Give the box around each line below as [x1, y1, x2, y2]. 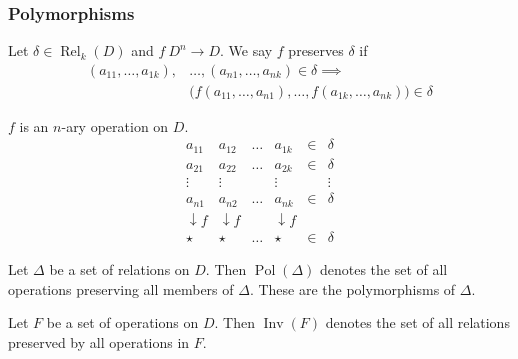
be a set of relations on [49, 259, 190, 280]
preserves [288, 40, 344, 61]
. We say [219, 40, 273, 61]
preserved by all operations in [8, 331, 190, 352]
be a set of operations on [46, 312, 199, 333]
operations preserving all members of [8, 278, 234, 299]
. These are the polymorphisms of [249, 278, 456, 299]
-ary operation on [61, 115, 169, 136]
